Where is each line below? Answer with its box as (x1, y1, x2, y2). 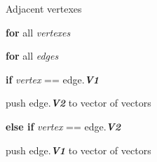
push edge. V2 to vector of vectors (6, 95, 151, 110)
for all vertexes (6, 25, 71, 39)
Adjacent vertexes (6, 1, 82, 15)
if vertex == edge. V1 (6, 72, 100, 86)
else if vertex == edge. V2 (6, 119, 121, 133)
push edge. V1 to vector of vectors (6, 142, 151, 157)
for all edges (6, 48, 59, 63)
